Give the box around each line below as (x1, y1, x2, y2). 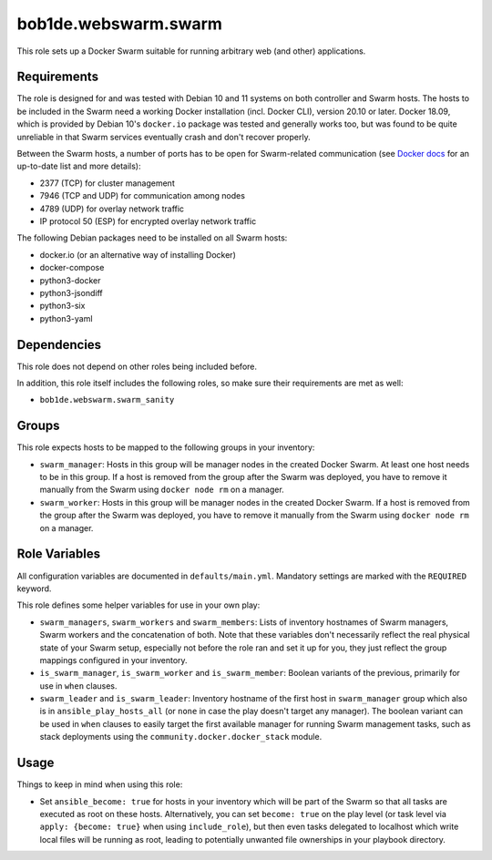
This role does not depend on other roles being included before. (16, 361, 258, 372)
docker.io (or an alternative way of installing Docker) (39, 249, 236, 260)
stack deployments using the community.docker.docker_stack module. (39, 732, 323, 742)
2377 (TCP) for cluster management (39, 178, 175, 189)
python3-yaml (39, 312, 93, 323)
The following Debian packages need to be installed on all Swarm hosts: (16, 232, 288, 243)
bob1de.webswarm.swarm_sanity (39, 394, 175, 405)
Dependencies (16, 337, 102, 353)
